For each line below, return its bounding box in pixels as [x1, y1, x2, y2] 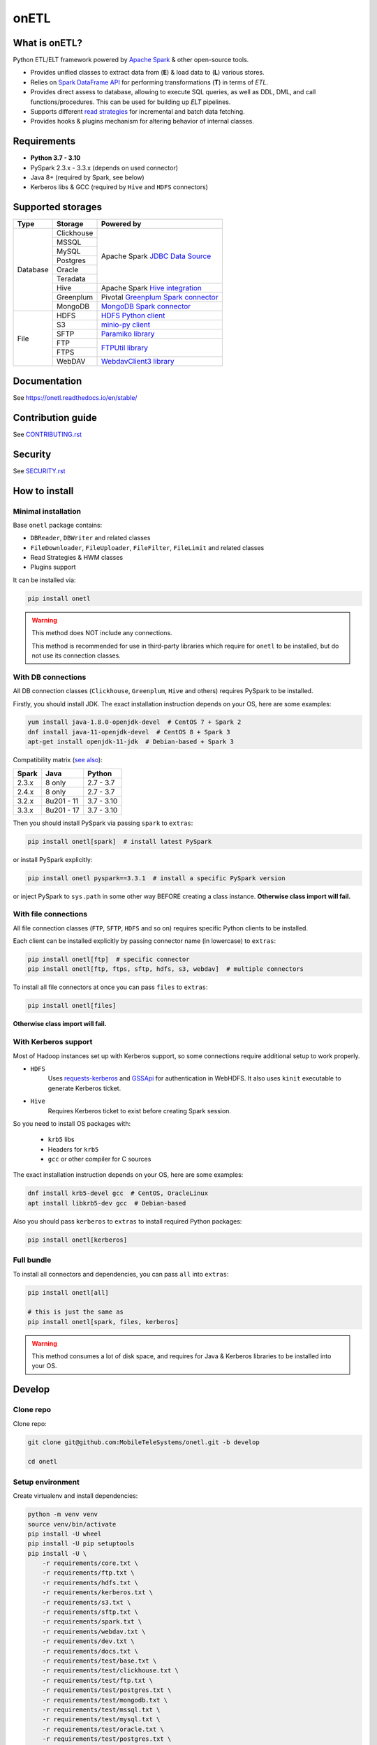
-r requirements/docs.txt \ [42, 1647, 139, 1655]
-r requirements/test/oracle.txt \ [42, 1725, 164, 1733]
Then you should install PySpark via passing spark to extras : [13, 819, 193, 827]
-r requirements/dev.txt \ [42, 1638, 135, 1645]
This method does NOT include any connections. [31, 629, 172, 637]
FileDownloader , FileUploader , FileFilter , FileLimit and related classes [30, 543, 265, 551]
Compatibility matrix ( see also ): [13, 756, 103, 764]
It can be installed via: [13, 576, 76, 584]
